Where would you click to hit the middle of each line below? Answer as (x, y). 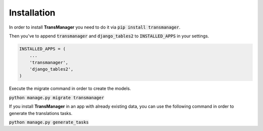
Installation (32, 13)
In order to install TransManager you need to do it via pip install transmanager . (95, 27)
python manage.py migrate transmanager (56, 98)
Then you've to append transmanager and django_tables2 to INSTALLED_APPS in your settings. (109, 36)
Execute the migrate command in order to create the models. (70, 89)
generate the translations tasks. (41, 113)
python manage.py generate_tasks (49, 122)
